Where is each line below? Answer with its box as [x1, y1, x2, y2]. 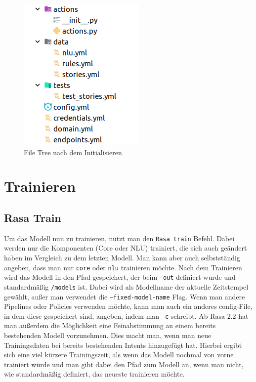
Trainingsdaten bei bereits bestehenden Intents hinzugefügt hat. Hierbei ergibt [4, 340, 242, 350]
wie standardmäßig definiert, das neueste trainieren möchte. [4, 369, 185, 379]
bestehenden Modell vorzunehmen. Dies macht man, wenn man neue [4, 330, 212, 340]
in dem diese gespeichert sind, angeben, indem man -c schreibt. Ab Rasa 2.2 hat [4, 310, 249, 321]
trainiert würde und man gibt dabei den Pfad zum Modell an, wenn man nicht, [4, 359, 244, 369]
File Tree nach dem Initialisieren [24, 147, 122, 157]
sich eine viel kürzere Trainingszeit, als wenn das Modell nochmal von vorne [4, 349, 234, 360]
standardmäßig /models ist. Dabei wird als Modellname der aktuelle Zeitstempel [4, 281, 249, 292]
